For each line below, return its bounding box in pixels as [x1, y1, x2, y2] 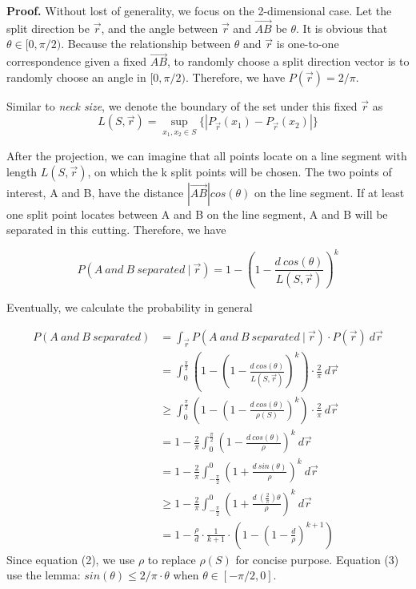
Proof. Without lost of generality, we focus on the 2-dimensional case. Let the [6, 2, 392, 18]
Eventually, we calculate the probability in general [6, 299, 253, 316]
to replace [147, 551, 196, 567]
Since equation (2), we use [6, 551, 135, 567]
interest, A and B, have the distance [6, 184, 184, 200]
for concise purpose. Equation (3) [235, 551, 399, 567]
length [6, 163, 38, 180]
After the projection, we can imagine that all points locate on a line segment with [6, 147, 407, 164]
